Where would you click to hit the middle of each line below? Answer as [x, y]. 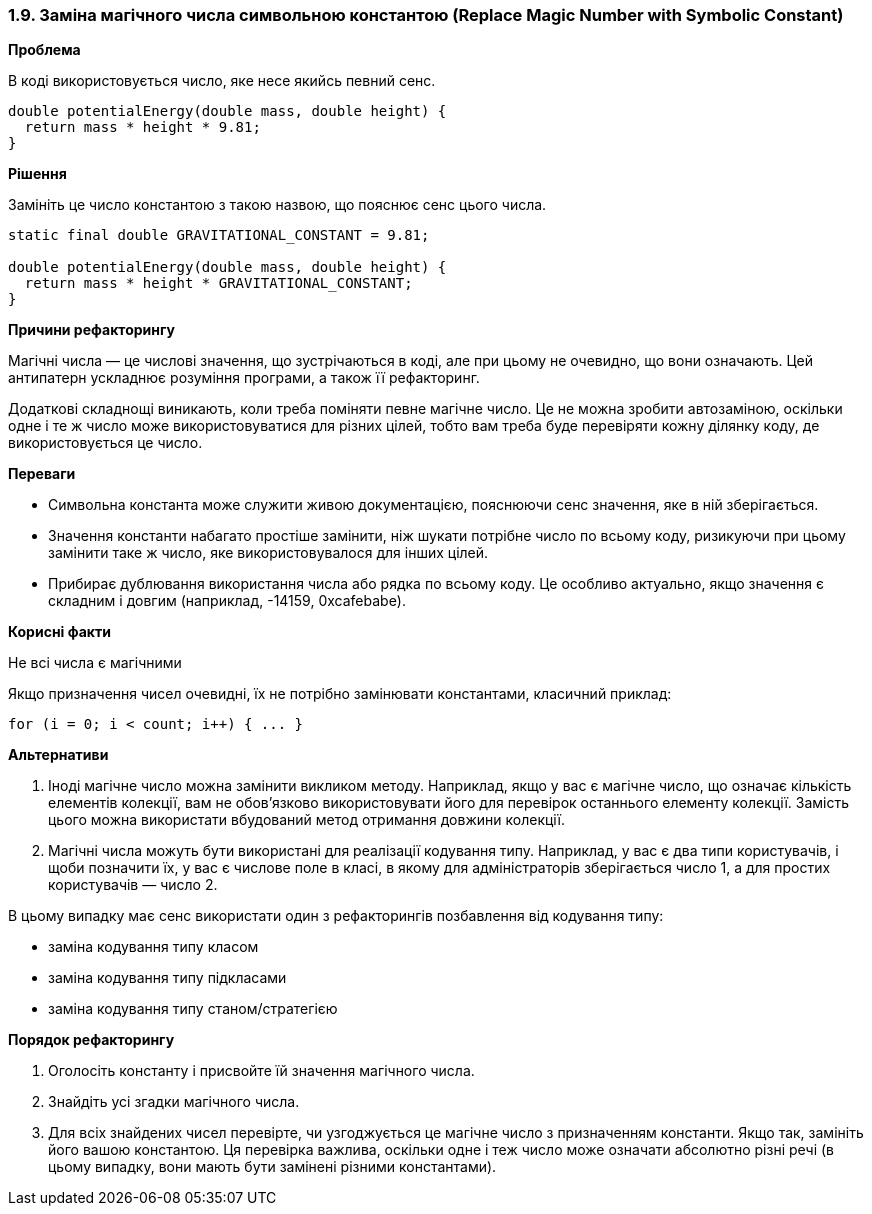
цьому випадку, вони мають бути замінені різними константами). [272, 1167]
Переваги [42, 474]
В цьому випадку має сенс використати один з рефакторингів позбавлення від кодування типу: [336, 916]
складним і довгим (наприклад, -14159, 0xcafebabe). [227, 601]
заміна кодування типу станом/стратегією [193, 1009]
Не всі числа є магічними [95, 663]
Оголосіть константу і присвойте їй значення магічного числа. [261, 1071]
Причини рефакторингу [91, 330]
